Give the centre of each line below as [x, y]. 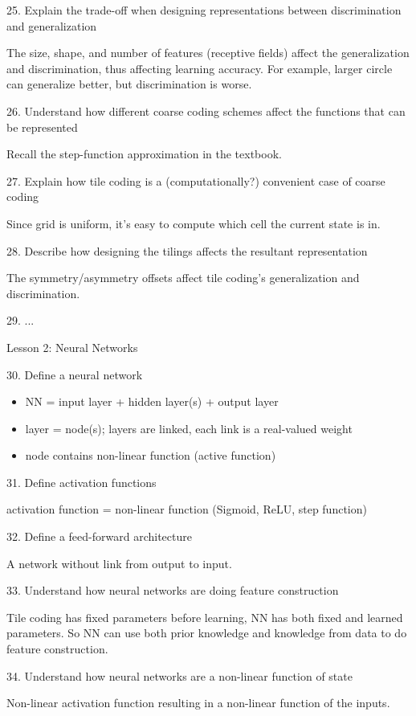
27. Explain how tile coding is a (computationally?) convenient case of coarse [196, 180]
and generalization [52, 25]
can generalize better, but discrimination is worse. [129, 84]
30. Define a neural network [75, 374]
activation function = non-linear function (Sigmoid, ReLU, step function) [187, 509]
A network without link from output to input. [119, 563]
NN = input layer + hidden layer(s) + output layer [152, 401]
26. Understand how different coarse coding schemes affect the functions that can [206, 110]
